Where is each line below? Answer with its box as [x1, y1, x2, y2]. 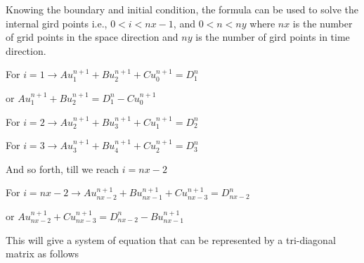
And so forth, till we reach [6, 161, 119, 176]
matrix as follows [6, 246, 79, 261]
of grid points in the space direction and [6, 30, 178, 44]
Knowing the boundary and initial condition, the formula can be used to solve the [6, 2, 358, 16]
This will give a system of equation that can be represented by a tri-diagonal [6, 232, 336, 247]
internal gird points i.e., [6, 15, 108, 30]
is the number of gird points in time [195, 30, 350, 44]
